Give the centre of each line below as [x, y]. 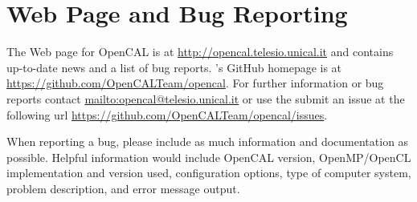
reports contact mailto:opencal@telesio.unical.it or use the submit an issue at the [206, 98]
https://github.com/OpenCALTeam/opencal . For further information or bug [195, 83]
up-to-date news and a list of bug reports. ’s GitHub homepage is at [174, 67]
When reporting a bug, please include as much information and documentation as [208, 141]
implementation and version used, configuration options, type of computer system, [209, 173]
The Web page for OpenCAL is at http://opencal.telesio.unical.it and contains [200, 52]
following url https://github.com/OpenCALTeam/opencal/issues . [167, 114]
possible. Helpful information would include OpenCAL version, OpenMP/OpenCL [209, 157]
